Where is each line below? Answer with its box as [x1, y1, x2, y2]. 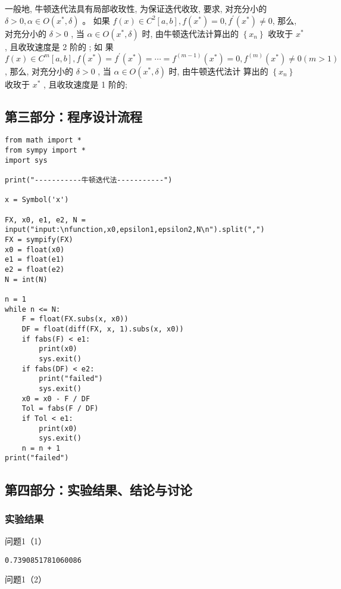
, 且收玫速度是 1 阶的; [43, 77, 127, 90]
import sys [5, 156, 48, 165]
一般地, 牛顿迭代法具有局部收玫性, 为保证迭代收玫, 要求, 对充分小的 [5, 2, 267, 14]
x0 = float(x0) [5, 245, 65, 254]
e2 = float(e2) [5, 265, 65, 274]
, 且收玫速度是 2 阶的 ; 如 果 [5, 40, 114, 52]
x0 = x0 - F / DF [21, 394, 90, 403]
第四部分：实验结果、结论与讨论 [5, 480, 192, 498]
